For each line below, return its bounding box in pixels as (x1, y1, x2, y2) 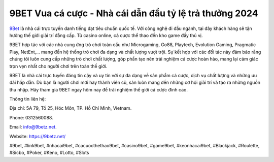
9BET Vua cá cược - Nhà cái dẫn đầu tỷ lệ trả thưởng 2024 (9, 8, 258, 19)
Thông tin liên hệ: (9, 96, 46, 102)
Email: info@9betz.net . (9, 124, 57, 130)
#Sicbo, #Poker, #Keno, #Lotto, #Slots (9, 150, 89, 156)
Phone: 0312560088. (9, 114, 53, 120)
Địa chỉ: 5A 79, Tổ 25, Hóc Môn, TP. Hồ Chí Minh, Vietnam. (9, 105, 132, 111)
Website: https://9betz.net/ (9, 133, 66, 139)
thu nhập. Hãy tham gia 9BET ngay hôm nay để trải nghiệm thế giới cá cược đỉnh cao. (9, 86, 188, 92)
